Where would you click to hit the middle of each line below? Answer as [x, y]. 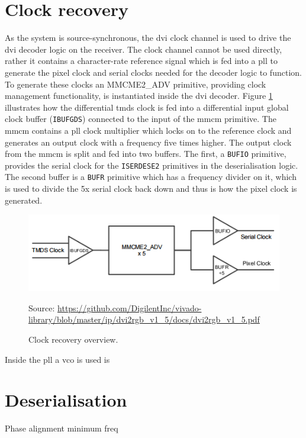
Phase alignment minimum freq [62, 428]
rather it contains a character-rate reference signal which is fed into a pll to [141, 61]
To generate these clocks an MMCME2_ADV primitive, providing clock [136, 84]
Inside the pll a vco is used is [57, 359]
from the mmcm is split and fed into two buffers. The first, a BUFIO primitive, [146, 154]
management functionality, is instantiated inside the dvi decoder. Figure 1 [139, 96]
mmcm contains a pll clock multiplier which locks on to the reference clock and [148, 130]
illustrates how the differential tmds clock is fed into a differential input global [147, 107]
